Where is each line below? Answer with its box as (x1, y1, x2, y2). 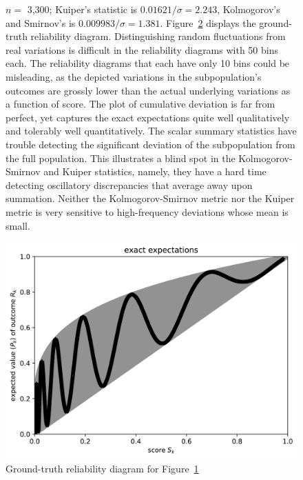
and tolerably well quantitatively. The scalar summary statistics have (6, 123, 297, 138)
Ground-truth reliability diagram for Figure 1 (6, 461, 199, 475)
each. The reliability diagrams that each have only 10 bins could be (6, 56, 290, 70)
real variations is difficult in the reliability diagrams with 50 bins (6, 42, 278, 57)
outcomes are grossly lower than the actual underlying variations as (6, 83, 291, 97)
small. (6, 218, 30, 232)
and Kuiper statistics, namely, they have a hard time (43, 164, 267, 179)
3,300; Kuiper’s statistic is (27, 2, 138, 16)
